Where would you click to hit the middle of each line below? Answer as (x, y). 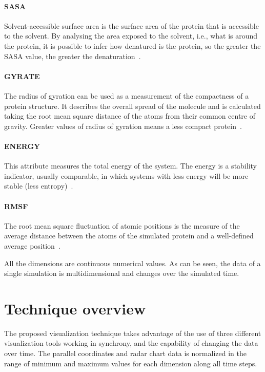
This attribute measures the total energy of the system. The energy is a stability (130, 166)
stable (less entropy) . (39, 186)
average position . (32, 245)
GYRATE (22, 76)
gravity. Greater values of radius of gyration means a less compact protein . (123, 126)
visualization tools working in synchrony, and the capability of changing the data (131, 343)
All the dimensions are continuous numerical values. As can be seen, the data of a (132, 263)
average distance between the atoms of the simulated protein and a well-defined (129, 236)
